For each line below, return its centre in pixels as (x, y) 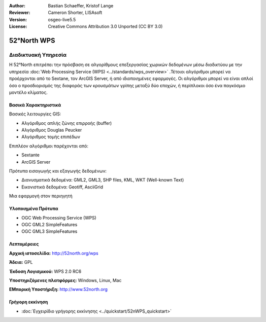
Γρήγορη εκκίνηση (29, 302)
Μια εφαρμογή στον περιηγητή (41, 196)
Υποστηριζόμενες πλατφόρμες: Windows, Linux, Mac (65, 280)
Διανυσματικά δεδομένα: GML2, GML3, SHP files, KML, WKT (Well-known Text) (103, 180)
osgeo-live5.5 (62, 19)
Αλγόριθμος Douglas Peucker (52, 130)
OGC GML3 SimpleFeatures (49, 231)
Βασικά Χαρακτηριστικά (35, 105)
